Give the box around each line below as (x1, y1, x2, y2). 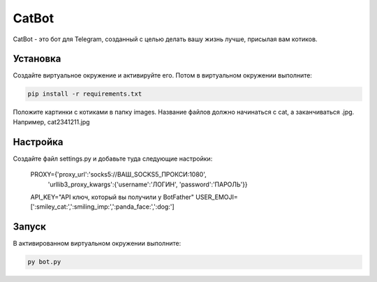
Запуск (13, 221, 47, 233)
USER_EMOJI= (195, 193, 239, 201)
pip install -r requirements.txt (27, 90, 142, 98)
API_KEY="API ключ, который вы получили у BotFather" (30, 193, 195, 201)
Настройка (13, 136, 64, 148)
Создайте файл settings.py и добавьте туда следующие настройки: (13, 154, 213, 163)
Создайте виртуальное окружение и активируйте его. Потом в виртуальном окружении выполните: (13, 71, 312, 80)
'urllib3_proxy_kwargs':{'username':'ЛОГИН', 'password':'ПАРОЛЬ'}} (47, 180, 248, 188)
